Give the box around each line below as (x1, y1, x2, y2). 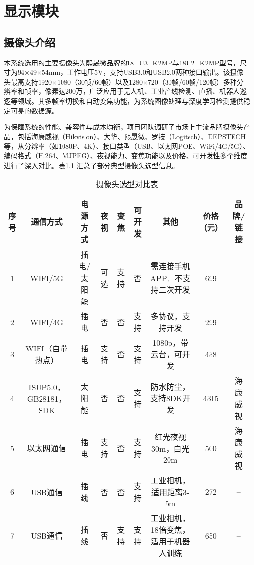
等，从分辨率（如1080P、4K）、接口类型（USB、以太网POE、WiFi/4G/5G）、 (4, 141, 250, 151)
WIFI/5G (30, 272, 63, 283)
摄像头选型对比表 (95, 178, 158, 190)
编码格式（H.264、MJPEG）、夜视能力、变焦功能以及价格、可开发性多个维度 (4, 150, 248, 160)
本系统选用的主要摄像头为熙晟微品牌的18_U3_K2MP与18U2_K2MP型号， (4, 57, 240, 67)
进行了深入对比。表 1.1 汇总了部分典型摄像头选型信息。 (4, 160, 179, 170)
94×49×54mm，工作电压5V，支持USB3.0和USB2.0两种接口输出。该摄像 (17, 67, 244, 77)
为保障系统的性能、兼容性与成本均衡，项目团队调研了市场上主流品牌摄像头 (4, 122, 243, 132)
